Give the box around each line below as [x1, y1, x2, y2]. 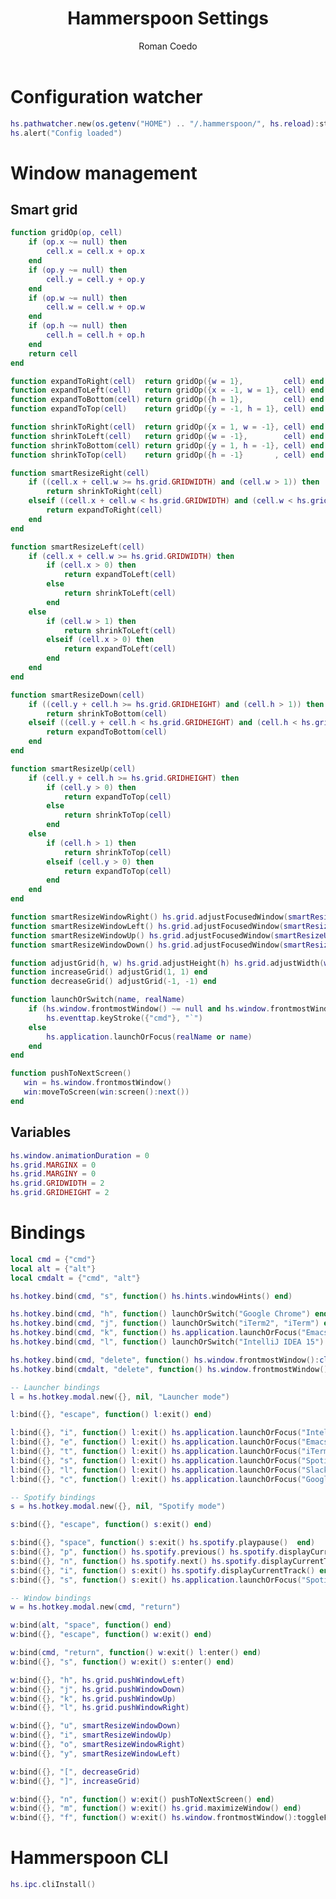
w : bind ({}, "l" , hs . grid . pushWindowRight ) [10, 1703, 190, 1713]
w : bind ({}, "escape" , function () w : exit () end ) [10, 1630, 213, 1640]
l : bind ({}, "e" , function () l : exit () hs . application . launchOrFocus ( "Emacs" [10, 1437, 333, 1447]
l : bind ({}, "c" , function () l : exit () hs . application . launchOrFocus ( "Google [10, 1474, 333, 1484]
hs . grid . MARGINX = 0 [10, 1160, 97, 1170]
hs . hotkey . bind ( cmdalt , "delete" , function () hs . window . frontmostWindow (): [10, 1364, 333, 1374]
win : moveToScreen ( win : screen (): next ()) [23, 1087, 190, 1097]
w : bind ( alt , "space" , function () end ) [10, 1620, 172, 1631]
